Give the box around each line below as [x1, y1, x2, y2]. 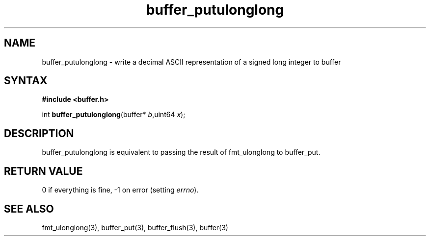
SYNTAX [4, 74, 48, 87]
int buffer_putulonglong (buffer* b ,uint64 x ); [42, 110, 186, 119]
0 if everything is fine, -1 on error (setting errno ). [42, 186, 199, 194]
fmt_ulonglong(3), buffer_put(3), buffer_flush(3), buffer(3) [42, 223, 228, 232]
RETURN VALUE [4, 165, 83, 177]
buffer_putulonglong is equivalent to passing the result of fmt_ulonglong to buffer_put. [42, 148, 321, 157]
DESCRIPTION [4, 127, 74, 140]
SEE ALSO [4, 202, 54, 215]
